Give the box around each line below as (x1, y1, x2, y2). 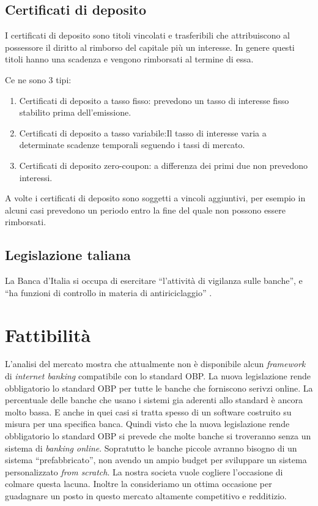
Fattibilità (5, 322, 91, 347)
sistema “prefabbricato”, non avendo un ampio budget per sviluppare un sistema (5, 453, 307, 466)
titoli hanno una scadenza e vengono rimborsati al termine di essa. (5, 53, 254, 65)
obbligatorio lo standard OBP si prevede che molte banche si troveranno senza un (5, 430, 311, 442)
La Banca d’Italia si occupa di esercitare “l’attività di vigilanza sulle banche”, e (5, 274, 303, 287)
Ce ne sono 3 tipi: (5, 73, 72, 86)
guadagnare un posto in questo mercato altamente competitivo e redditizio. (5, 489, 287, 502)
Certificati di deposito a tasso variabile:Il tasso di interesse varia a (19, 126, 267, 139)
